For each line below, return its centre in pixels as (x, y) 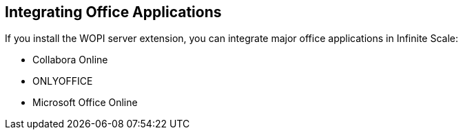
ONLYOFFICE (63, 81)
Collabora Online (70, 60)
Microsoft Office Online (85, 103)
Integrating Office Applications (113, 12)
